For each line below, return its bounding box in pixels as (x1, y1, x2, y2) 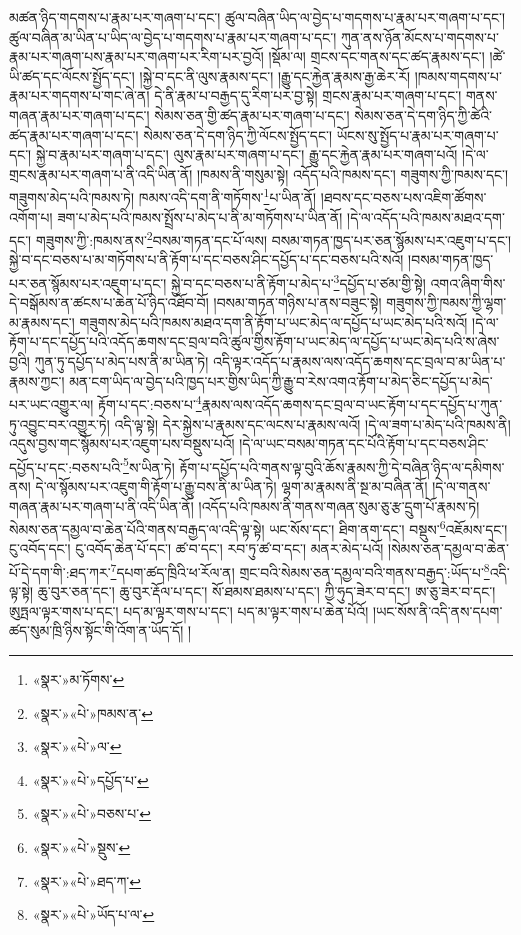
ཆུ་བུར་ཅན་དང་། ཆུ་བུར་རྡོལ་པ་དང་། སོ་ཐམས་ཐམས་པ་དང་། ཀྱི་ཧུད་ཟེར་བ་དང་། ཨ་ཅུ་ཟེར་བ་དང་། (37, 581, 496, 602)
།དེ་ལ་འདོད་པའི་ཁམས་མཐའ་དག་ (347, 206, 505, 227)
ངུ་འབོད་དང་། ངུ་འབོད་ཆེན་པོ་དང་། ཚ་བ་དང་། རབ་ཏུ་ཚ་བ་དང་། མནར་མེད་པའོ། (9, 538, 384, 559)
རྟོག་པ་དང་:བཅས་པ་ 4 (97, 391, 202, 414)
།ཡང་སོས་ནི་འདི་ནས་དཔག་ (372, 600, 503, 621)
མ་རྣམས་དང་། (9, 311, 75, 332)
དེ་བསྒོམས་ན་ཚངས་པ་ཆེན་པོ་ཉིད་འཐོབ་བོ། (9, 292, 209, 313)
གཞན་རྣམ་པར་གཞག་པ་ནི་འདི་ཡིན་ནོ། (9, 495, 194, 516)
